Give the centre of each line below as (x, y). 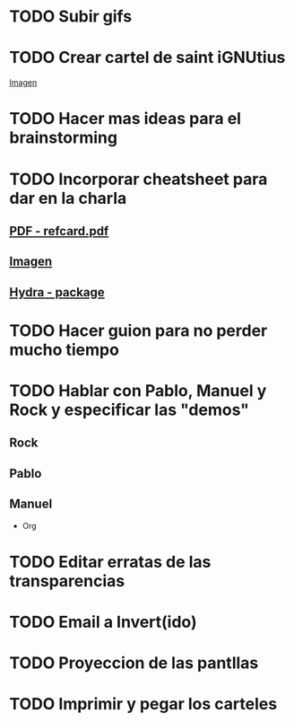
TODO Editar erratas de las (110, 562)
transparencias (67, 581)
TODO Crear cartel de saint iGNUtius (147, 58)
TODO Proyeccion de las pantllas (134, 663)
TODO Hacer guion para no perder (138, 330)
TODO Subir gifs (71, 17)
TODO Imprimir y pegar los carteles (143, 704)
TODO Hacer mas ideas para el (125, 119)
